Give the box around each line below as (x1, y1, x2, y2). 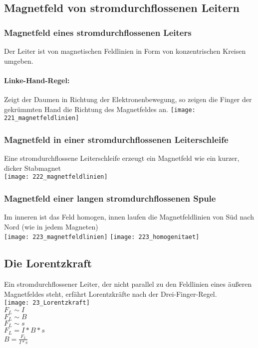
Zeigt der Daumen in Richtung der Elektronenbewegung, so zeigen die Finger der (4, 94, 252, 104)
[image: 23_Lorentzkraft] (4, 299, 90, 307)
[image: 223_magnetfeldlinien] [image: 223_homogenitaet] (4, 233, 200, 241)
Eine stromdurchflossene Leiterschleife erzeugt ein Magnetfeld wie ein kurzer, (4, 153, 240, 163)
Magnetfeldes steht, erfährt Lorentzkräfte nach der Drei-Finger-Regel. (4, 288, 217, 299)
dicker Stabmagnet (4, 162, 61, 173)
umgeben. (4, 55, 33, 66)
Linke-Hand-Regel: (4, 75, 70, 85)
